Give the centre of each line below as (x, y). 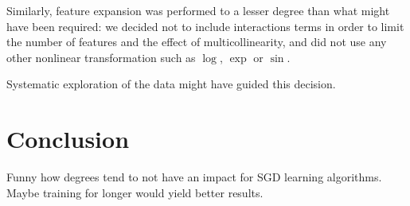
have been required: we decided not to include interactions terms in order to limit (205, 26)
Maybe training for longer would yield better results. (135, 192)
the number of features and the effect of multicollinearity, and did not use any (197, 42)
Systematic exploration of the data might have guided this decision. (171, 84)
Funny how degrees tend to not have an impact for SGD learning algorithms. (194, 177)
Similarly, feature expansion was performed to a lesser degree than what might (198, 10)
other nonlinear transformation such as (101, 57)
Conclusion (68, 139)
